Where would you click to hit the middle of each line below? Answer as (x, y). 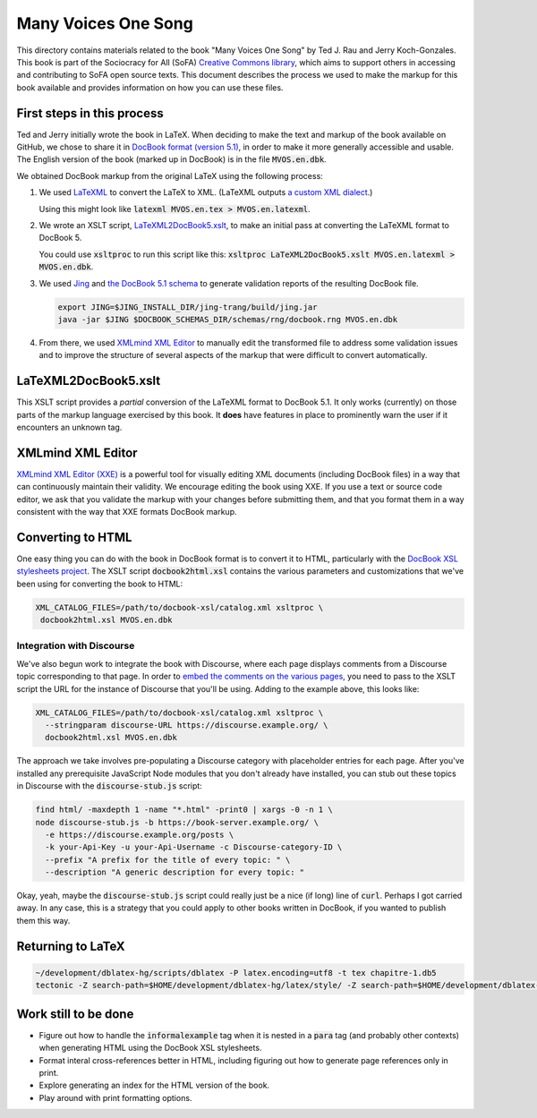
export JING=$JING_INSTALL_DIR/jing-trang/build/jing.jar (188, 307)
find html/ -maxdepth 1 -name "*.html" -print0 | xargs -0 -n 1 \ (184, 810)
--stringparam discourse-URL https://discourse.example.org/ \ (187, 725)
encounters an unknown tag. (69, 427)
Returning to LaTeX (71, 946)
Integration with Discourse (76, 646)
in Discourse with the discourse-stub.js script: (110, 786)
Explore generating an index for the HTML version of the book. (154, 1085)
